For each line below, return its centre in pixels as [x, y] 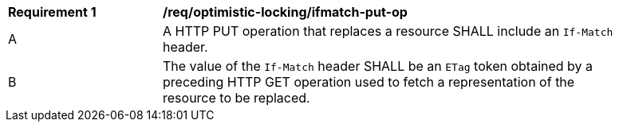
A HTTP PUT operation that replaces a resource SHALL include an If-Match [388, 31]
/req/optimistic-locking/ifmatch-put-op [285, 12]
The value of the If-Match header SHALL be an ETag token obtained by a [378, 66]
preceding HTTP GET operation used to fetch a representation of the [369, 82]
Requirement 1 [52, 12]
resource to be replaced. [237, 98]
